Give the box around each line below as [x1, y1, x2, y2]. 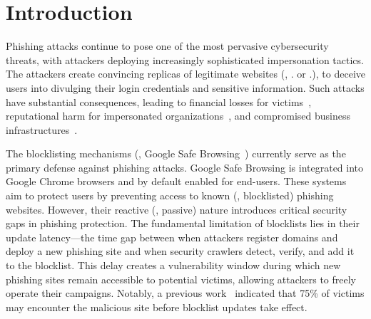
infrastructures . [6, 122, 78, 137]
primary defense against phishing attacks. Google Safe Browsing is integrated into [6, 159, 364, 174]
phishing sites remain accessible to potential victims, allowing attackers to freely [6, 271, 357, 286]
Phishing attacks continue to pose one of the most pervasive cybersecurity [6, 38, 329, 53]
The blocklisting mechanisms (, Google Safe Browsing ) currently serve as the [6, 146, 346, 161]
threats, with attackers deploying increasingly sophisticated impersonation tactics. [6, 52, 364, 67]
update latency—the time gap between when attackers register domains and [6, 229, 338, 244]
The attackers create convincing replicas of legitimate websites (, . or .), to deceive [6, 66, 365, 81]
